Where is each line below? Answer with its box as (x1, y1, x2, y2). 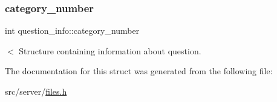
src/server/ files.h (5, 85, 67, 97)
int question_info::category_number (5, 24, 140, 37)
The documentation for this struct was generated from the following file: (5, 65, 273, 77)
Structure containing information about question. (19, 44, 201, 57)
